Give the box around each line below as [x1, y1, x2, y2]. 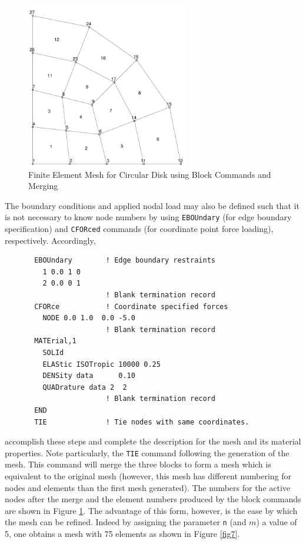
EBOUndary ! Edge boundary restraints [34, 256, 215, 265]
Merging [28, 180, 58, 192]
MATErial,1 [34, 337, 76, 346]
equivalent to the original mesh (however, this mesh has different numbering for [5, 469, 291, 482]
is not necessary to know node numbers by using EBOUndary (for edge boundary [5, 211, 292, 223]
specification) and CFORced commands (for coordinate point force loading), [5, 222, 274, 234]
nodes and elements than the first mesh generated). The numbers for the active [5, 481, 291, 493]
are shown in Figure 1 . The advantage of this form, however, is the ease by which [5, 504, 298, 516]
